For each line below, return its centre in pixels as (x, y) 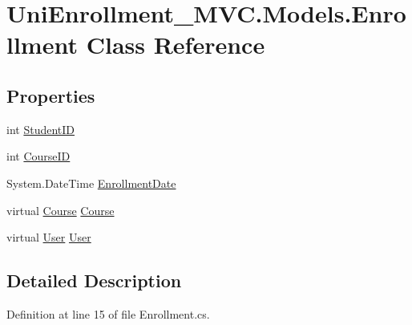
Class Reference (176, 45)
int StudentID (41, 129)
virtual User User (49, 237)
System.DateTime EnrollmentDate (91, 183)
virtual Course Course (61, 210)
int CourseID (38, 156)
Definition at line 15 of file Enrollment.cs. (108, 313)
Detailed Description (94, 280)
